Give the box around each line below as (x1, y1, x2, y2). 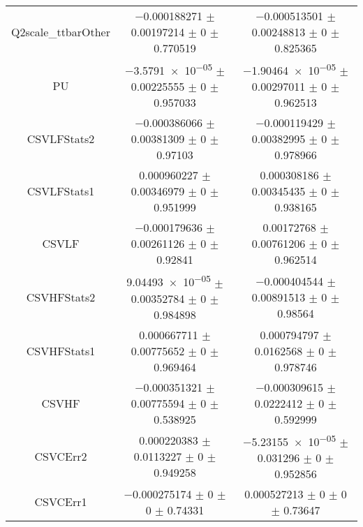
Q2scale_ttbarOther (11, 24, 110, 40)
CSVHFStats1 (26, 342, 96, 359)
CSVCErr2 (34, 448, 87, 465)
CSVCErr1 (34, 493, 87, 510)
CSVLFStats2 (27, 131, 95, 147)
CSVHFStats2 (26, 288, 96, 305)
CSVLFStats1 (27, 183, 95, 200)
